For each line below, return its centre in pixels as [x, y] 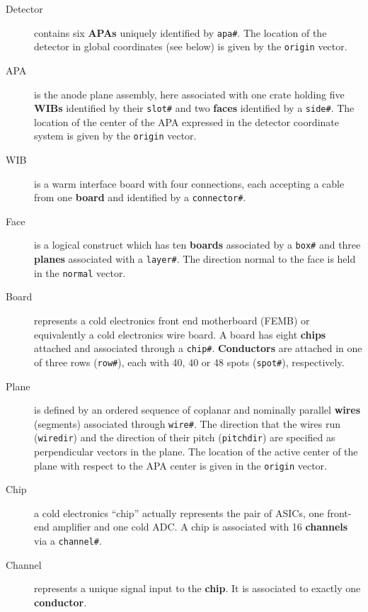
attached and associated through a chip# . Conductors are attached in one [198, 348]
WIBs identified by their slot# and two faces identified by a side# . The [194, 108]
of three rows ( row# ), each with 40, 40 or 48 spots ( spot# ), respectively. [189, 362]
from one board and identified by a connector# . [140, 197]
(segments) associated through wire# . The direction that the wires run [187, 423]
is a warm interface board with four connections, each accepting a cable [189, 183]
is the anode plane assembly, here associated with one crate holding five [189, 94]
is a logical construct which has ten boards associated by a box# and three [197, 245]
